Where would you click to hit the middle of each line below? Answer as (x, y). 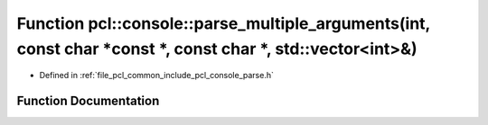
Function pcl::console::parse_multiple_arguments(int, (224, 23)
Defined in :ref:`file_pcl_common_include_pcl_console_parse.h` (157, 76)
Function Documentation (88, 101)
